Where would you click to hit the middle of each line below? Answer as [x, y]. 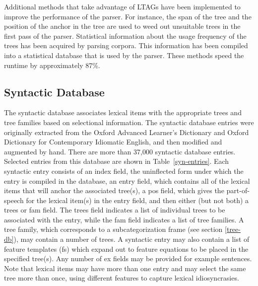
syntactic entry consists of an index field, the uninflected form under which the [124, 171]
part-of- [238, 190]
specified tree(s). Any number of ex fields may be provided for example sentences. [128, 258]
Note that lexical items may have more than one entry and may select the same [125, 268]
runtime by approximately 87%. [52, 65]
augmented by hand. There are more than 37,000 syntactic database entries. [120, 151]
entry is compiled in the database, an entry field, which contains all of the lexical [127, 180]
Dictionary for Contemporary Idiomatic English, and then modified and [113, 142]
